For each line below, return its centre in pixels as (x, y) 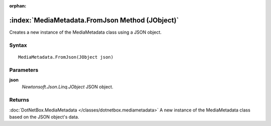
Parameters (24, 70)
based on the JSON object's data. (44, 117)
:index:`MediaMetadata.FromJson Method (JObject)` (94, 20)
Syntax (18, 45)
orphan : (18, 6)
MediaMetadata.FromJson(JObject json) (66, 57)
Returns (19, 100)
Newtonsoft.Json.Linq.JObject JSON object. (67, 87)
